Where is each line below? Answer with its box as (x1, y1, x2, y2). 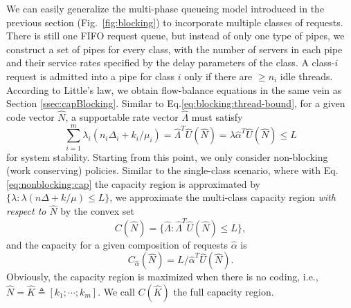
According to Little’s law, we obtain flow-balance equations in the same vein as (6, 82, 342, 97)
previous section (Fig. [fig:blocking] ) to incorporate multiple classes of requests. (6, 15, 343, 29)
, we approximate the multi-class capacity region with (109, 190, 336, 204)
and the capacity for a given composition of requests (6, 237, 228, 251)
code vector (6, 109, 55, 124)
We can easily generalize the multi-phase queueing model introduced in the (6, 1, 325, 15)
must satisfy (191, 109, 243, 124)
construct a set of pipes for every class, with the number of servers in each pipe (6, 41, 343, 56)
